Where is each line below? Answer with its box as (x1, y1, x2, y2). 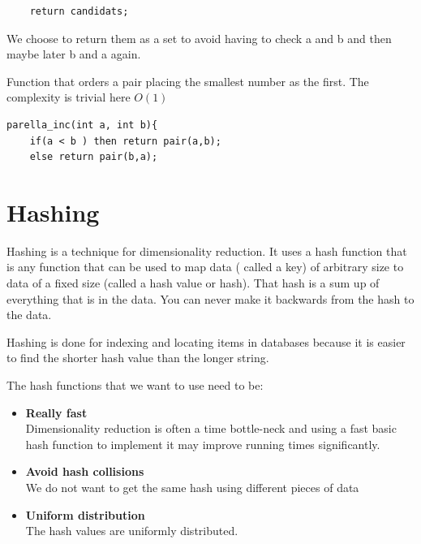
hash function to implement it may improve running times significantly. (25, 435, 380, 452)
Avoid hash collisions (25, 463, 144, 480)
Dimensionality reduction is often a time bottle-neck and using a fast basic (25, 420, 397, 437)
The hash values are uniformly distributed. (25, 522, 238, 539)
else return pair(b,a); (29, 151, 158, 163)
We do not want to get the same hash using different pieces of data (25, 479, 359, 495)
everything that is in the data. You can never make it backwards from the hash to (6, 290, 415, 307)
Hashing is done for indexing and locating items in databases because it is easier (6, 333, 406, 350)
